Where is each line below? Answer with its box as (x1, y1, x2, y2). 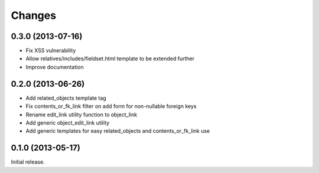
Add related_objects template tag (25, 94, 106, 102)
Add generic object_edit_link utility (25, 119, 110, 126)
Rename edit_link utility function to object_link (25, 111, 138, 118)
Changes (11, 9, 56, 22)
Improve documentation (25, 63, 84, 70)
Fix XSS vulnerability (25, 47, 76, 54)
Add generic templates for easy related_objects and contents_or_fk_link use (25, 128, 210, 135)
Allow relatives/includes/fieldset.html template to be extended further (25, 55, 195, 62)
